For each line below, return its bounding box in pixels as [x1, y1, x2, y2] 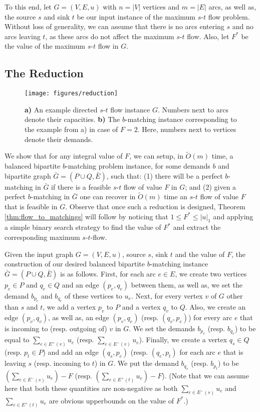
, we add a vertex [43, 302, 96, 312]
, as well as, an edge [48, 312, 109, 322]
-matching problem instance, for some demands [65, 161, 210, 171]
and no [232, 21, 253, 32]
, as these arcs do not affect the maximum [45, 31, 174, 41]
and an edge [62, 279, 99, 290]
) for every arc [188, 312, 232, 322]
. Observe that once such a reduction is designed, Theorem [65, 201, 245, 212]
